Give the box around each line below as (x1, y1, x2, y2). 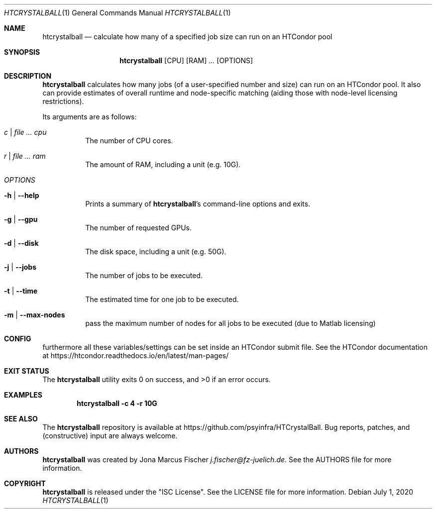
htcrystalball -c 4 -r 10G (77, 399, 157, 408)
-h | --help (4, 191, 39, 200)
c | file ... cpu (4, 128, 47, 136)
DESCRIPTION (4, 72, 52, 80)
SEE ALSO (4, 414, 38, 423)
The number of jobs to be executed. (85, 271, 203, 280)
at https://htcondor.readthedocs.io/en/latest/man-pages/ (42, 351, 229, 360)
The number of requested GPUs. (85, 223, 192, 232)
